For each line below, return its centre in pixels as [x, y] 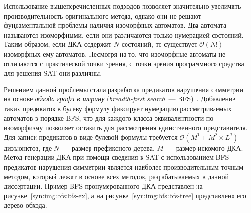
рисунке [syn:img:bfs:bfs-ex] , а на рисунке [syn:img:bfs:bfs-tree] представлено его [125, 195]
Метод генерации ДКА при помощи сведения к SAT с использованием [109, 157]
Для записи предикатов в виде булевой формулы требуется [91, 137]
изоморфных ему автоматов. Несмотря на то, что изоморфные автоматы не [115, 53]
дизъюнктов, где [28, 147]
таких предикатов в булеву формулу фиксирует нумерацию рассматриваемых [118, 108]
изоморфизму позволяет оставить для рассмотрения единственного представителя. [126, 127]
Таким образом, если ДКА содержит [58, 44]
